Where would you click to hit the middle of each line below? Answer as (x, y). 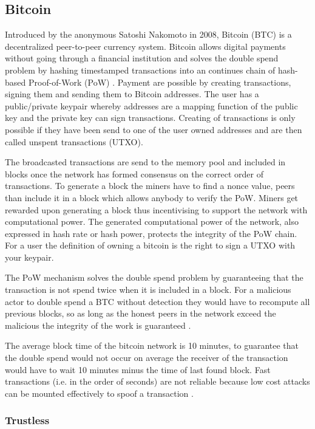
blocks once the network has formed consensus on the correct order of (134, 173)
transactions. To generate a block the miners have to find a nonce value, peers (150, 186)
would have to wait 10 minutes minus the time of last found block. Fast (138, 369)
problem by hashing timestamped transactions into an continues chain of (140, 70)
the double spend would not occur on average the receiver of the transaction (147, 358)
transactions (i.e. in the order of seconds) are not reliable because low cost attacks (157, 381)
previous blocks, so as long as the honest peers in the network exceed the (141, 313)
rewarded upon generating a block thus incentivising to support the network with (156, 209)
